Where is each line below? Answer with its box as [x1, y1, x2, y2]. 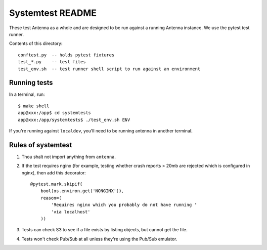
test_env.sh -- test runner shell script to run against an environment [18, 66, 201, 72]
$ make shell [18, 103, 49, 109]
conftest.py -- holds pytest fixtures [18, 52, 115, 58]
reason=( [40, 195, 62, 201]
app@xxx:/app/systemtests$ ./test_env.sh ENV [18, 117, 131, 123]
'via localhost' [51, 209, 90, 214]
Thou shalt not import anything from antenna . [21, 154, 116, 160]
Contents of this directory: [9, 41, 63, 46]
